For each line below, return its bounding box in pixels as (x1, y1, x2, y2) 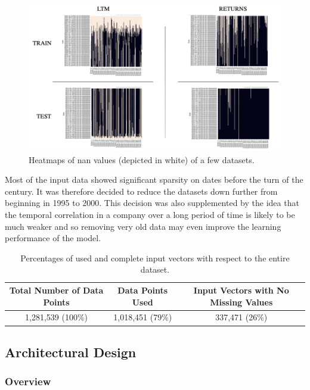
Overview (5, 374, 51, 389)
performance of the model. (5, 232, 101, 244)
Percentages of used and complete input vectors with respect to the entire (20, 251, 290, 264)
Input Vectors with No (193, 284, 289, 297)
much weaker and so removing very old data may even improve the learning (5, 220, 281, 232)
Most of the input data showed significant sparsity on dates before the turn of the (5, 173, 303, 186)
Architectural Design (5, 342, 137, 361)
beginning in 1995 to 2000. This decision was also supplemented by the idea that (5, 196, 299, 209)
